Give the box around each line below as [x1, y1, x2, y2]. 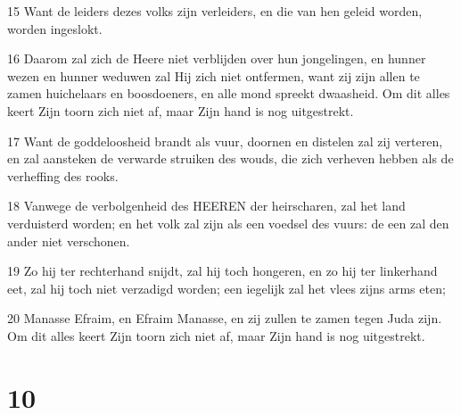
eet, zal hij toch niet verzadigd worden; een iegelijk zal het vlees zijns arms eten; [7, 278, 446, 297]
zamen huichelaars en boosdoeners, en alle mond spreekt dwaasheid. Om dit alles [7, 84, 450, 103]
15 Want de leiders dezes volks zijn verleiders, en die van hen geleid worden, [7, 2, 423, 20]
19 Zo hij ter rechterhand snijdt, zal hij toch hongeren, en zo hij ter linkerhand [7, 261, 438, 280]
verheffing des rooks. [7, 166, 119, 185]
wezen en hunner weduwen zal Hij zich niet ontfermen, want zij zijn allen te [7, 66, 420, 85]
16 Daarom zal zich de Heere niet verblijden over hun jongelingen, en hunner [7, 49, 426, 68]
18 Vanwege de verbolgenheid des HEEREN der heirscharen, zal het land [7, 196, 406, 215]
